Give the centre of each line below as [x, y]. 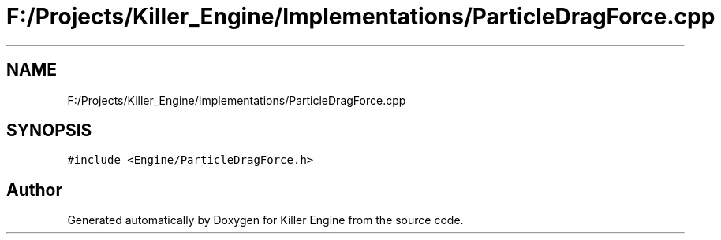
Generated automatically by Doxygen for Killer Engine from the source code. [265, 220]
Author [34, 190]
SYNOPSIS [49, 131]
